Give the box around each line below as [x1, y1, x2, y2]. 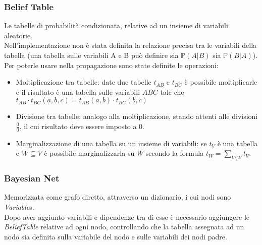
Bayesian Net [4, 172, 60, 185]
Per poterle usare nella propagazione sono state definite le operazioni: [4, 59, 219, 70]
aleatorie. [4, 30, 33, 40]
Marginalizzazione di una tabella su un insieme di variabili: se [16, 138, 207, 148]
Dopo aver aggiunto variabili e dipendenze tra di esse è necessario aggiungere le [4, 211, 249, 222]
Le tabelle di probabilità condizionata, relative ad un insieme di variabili [4, 20, 228, 31]
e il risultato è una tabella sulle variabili [16, 86, 140, 97]
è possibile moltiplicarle [184, 77, 257, 87]
